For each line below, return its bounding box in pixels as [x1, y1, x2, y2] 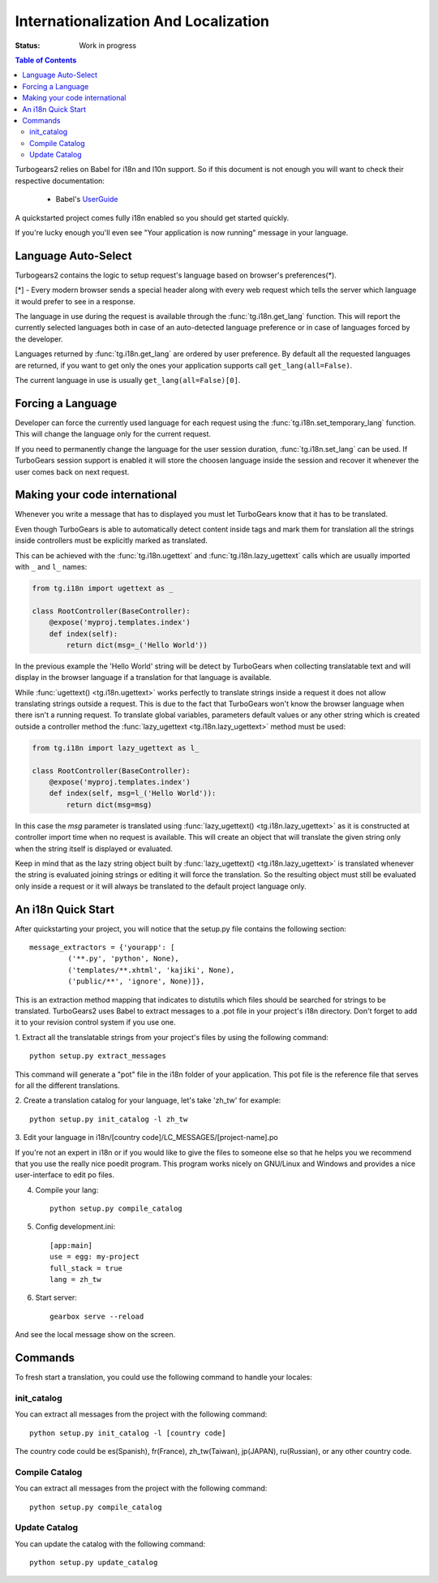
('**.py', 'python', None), [67, 954, 180, 963]
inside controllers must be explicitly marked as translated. [15, 536, 208, 545]
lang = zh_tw [49, 1275, 101, 1284]
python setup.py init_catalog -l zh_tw [29, 1114, 188, 1124]
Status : [15, 41, 41, 50]
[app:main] [49, 1241, 93, 1250]
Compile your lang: [35, 1185, 99, 1194]
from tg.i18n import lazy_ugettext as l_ [32, 743, 200, 752]
